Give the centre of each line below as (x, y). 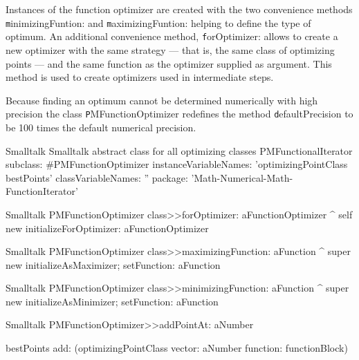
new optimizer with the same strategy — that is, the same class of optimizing (170, 49)
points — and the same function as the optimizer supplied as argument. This (169, 63)
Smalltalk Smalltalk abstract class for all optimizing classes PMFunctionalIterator (179, 150)
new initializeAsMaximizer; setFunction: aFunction (113, 264)
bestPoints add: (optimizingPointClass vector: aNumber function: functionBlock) (177, 348)
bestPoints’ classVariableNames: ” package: (97, 177)
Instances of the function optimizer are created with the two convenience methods (179, 9)
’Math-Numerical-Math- (242, 177)
